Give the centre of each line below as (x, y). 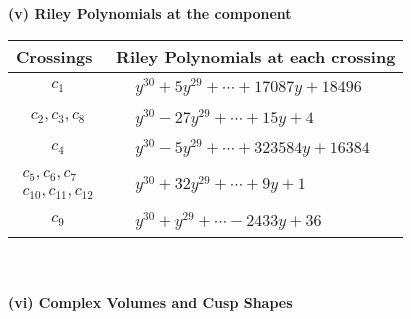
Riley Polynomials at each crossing (256, 56)
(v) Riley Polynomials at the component (150, 13)
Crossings (54, 56)
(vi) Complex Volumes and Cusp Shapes (150, 302)
